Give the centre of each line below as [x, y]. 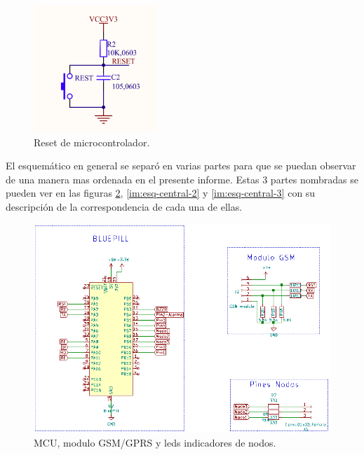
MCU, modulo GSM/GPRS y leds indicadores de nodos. [155, 442]
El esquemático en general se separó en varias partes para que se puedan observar [181, 166]
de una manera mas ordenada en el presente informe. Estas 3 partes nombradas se [182, 179]
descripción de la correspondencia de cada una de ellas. [124, 206]
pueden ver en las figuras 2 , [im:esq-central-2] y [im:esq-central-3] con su [161, 193]
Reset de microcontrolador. [92, 142]
